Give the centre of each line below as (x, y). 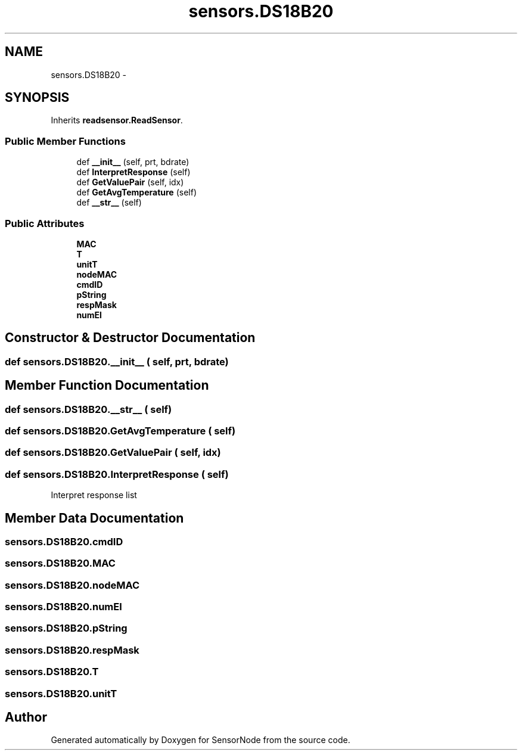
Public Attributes (45, 223)
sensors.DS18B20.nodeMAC (72, 585)
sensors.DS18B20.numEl (63, 607)
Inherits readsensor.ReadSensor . (117, 120)
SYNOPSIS (37, 98)
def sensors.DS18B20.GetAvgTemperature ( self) (120, 431)
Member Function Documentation (107, 386)
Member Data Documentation (94, 518)
